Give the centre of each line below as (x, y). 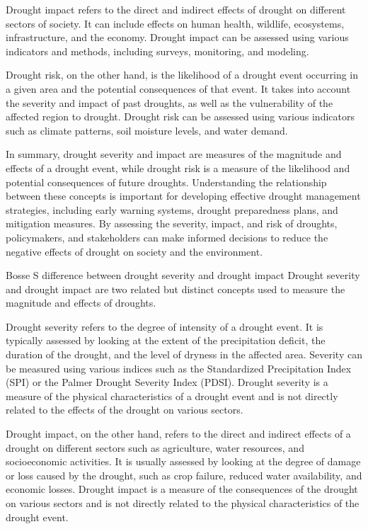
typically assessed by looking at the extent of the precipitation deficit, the (166, 340)
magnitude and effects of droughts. (81, 303)
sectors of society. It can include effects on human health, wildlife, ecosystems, (175, 23)
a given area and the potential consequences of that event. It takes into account (178, 88)
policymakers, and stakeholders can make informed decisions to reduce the (167, 237)
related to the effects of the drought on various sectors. (125, 410)
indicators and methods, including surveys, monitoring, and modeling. (157, 51)
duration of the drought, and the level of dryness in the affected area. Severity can (184, 354)
